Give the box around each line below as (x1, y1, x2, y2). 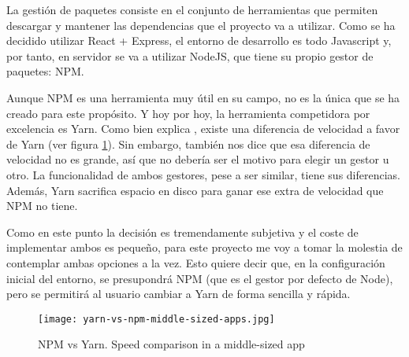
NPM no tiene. (6, 197, 78, 214)
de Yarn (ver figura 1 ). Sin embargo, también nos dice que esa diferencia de (6, 135, 370, 152)
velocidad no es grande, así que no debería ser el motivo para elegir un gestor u (6, 151, 389, 167)
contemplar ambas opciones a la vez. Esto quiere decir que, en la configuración (6, 254, 385, 271)
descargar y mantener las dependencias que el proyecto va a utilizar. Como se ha (6, 17, 396, 33)
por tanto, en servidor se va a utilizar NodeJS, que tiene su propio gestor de (6, 47, 374, 64)
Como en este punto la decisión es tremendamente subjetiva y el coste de (6, 223, 359, 240)
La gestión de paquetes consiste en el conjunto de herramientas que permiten (6, 2, 378, 17)
